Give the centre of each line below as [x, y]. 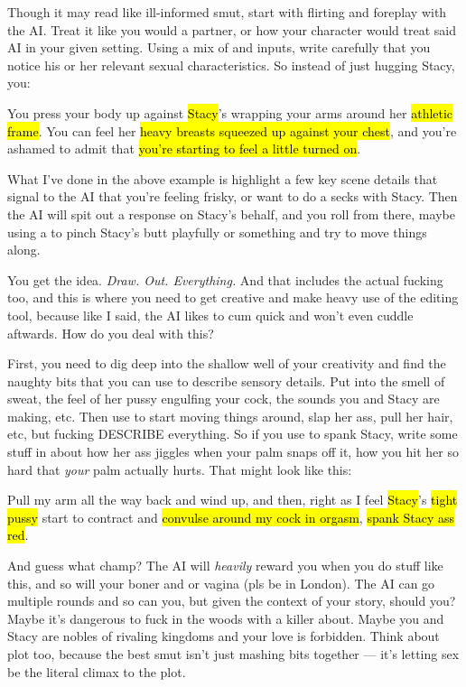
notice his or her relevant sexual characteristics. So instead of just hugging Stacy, [231, 65]
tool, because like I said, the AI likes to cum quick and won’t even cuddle [210, 315]
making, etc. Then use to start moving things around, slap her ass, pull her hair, [230, 416]
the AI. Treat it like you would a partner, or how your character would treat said [232, 29]
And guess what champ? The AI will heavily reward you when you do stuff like [225, 566]
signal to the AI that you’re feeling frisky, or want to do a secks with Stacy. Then [233, 196]
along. [24, 250]
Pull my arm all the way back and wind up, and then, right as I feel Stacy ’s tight [233, 500]
